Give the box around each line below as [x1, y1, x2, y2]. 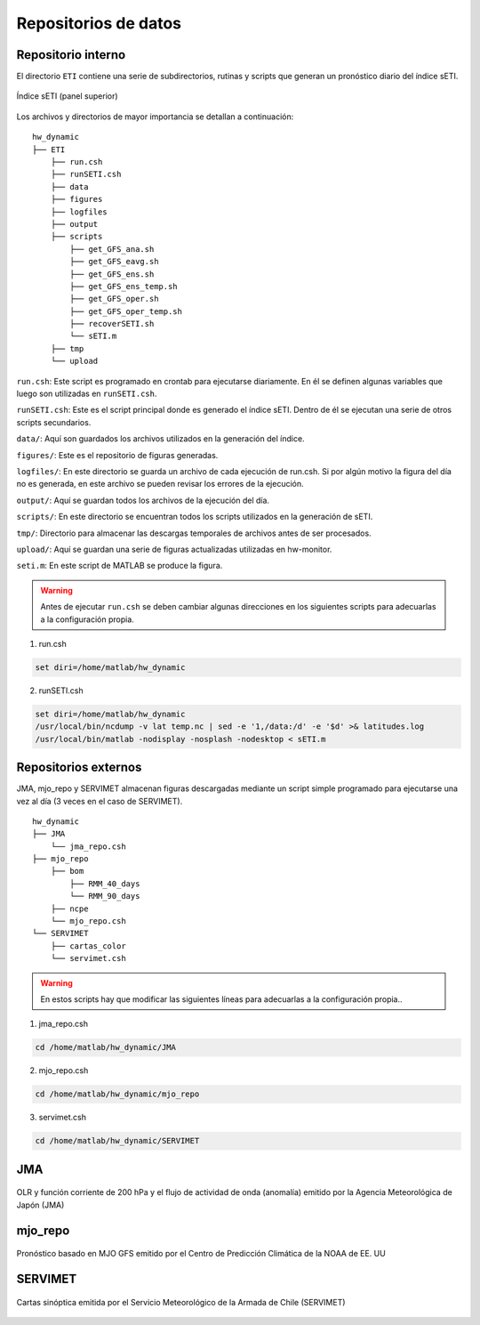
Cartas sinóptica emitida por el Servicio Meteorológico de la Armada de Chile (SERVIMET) [16, 1297, 346, 1307]
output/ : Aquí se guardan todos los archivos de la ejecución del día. [16, 495, 270, 505]
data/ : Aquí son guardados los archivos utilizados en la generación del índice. [16, 433, 306, 444]
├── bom [50, 866, 84, 877]
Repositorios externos [16, 760, 142, 775]
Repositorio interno [16, 47, 126, 62]
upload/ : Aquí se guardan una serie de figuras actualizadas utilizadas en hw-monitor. [16, 544, 332, 554]
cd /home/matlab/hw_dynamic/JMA [35, 1042, 177, 1053]
